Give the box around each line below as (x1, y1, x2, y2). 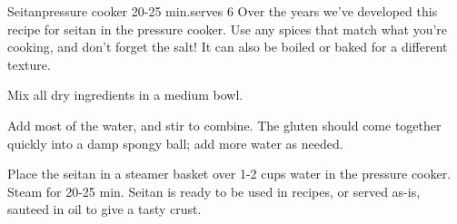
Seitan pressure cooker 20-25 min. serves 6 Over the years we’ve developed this (7, 2, 438, 20)
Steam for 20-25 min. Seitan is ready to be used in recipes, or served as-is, (7, 181, 421, 200)
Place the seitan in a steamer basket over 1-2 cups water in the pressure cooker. (7, 164, 452, 183)
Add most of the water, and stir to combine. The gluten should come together (7, 115, 442, 134)
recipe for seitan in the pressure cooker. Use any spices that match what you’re (7, 19, 448, 38)
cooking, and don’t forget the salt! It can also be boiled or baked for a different (7, 37, 448, 56)
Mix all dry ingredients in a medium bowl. (7, 85, 243, 104)
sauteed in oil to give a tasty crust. (7, 200, 202, 219)
